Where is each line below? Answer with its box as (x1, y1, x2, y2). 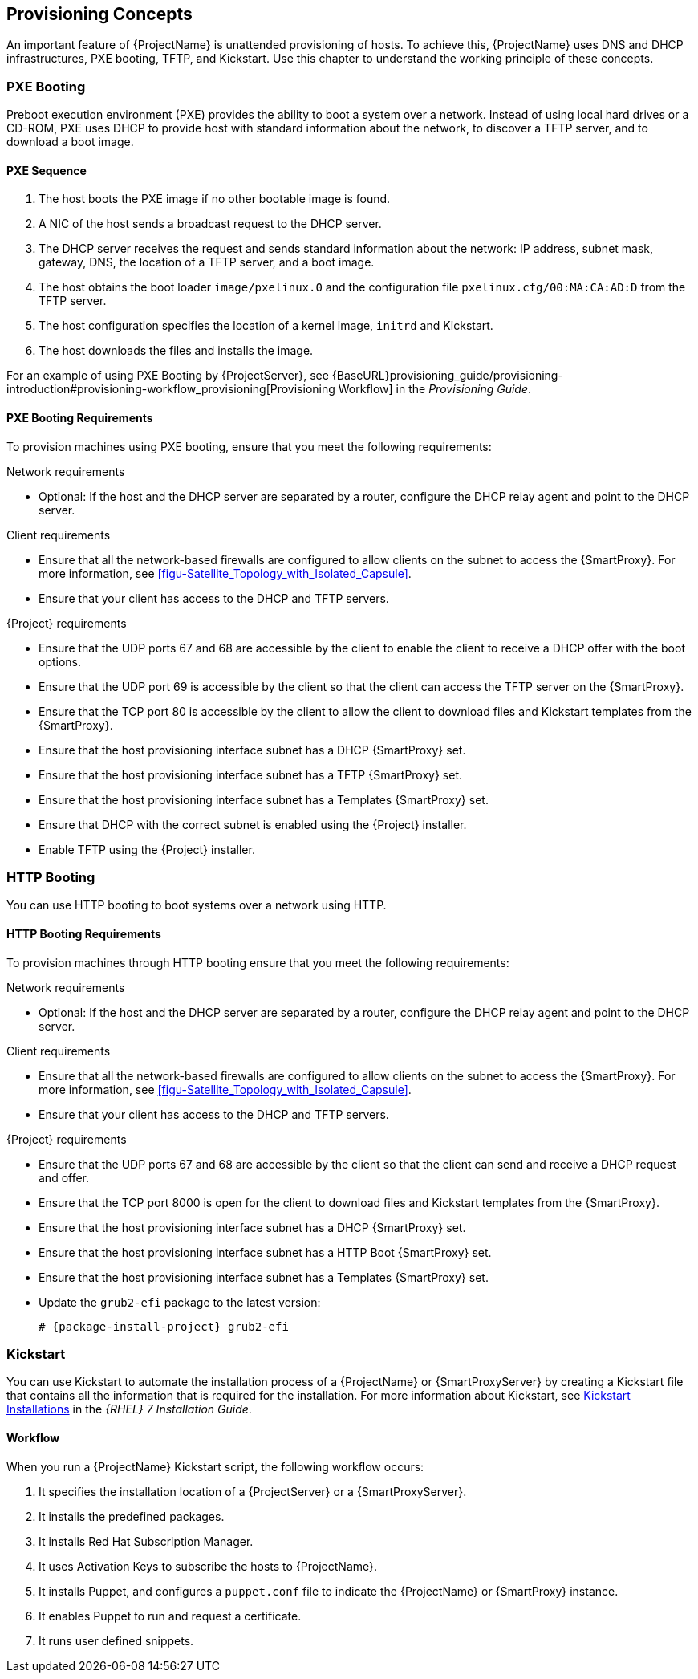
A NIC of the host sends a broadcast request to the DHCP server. (39, 217, 382, 231)
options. (39, 654, 82, 669)
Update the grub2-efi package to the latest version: (39, 1295, 321, 1309)
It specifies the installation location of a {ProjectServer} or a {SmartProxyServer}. (39, 1484, 467, 1498)
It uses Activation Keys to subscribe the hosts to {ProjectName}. (39, 1559, 378, 1573)
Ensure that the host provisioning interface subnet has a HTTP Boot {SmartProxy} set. (39, 1245, 492, 1259)
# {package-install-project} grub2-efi (39, 1319, 289, 1333)
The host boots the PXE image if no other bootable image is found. (39, 192, 391, 206)
